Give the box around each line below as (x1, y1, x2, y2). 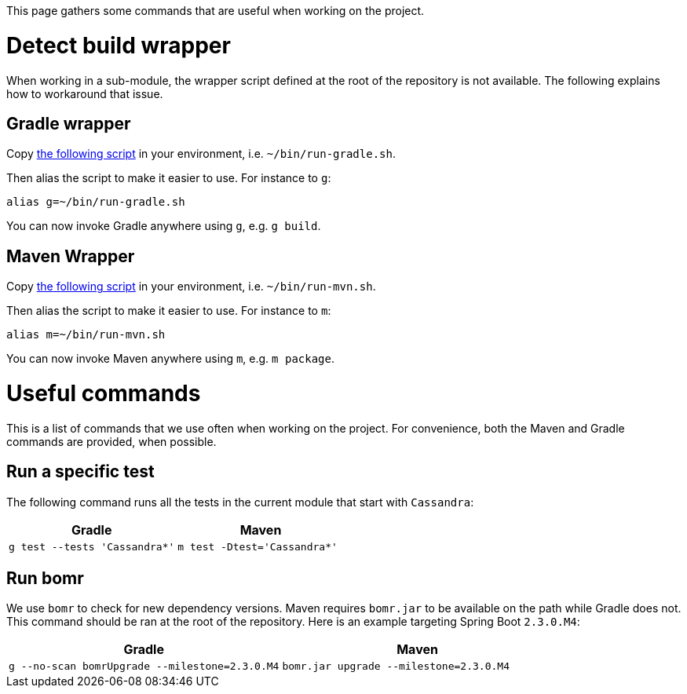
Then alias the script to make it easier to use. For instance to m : (6, 304, 331, 318)
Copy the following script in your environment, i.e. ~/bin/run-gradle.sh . (6, 147, 396, 161)
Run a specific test (6, 462, 155, 482)
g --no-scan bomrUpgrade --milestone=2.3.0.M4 (9, 660, 280, 673)
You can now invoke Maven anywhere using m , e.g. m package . (6, 352, 334, 366)
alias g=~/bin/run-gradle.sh (6, 195, 185, 209)
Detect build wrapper (6, 31, 231, 59)
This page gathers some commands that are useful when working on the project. (6, 4, 425, 17)
